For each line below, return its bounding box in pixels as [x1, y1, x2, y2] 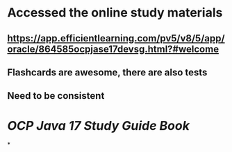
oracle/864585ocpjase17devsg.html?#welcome [7, 43, 219, 55]
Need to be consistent [7, 90, 105, 102]
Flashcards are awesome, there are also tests [7, 66, 208, 78]
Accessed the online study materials [7, 5, 223, 21]
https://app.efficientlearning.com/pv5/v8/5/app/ [7, 32, 225, 44]
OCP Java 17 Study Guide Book [7, 117, 190, 133]
